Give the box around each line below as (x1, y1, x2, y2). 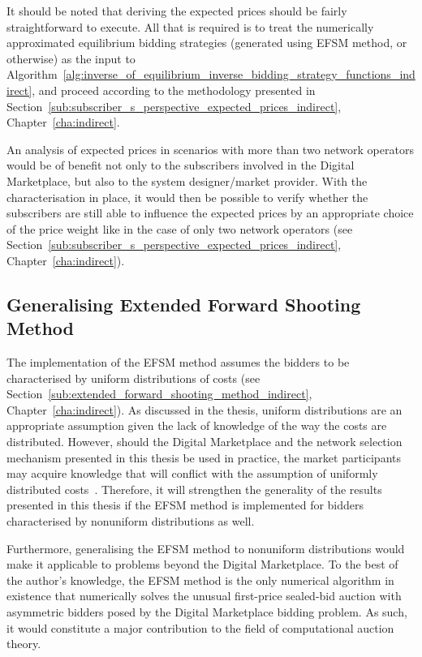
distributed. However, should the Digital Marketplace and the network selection (6, 433, 403, 450)
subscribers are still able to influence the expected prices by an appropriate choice (6, 204, 414, 221)
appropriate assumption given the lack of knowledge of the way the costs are (6, 417, 387, 434)
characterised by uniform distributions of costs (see (6, 369, 261, 386)
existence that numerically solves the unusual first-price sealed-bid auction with (6, 587, 402, 604)
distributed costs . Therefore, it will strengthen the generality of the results (6, 480, 382, 497)
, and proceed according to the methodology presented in (32, 81, 316, 98)
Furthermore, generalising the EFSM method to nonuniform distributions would (6, 539, 405, 556)
